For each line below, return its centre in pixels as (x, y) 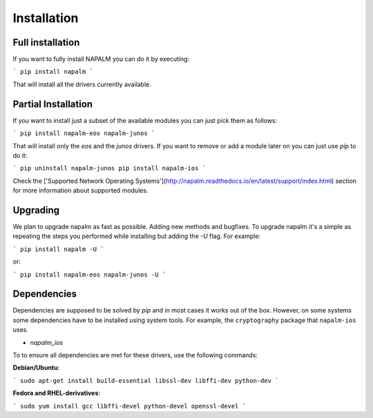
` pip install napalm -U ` (58, 249)
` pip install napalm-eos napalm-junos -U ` (89, 275)
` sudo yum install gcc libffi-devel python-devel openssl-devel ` (130, 406)
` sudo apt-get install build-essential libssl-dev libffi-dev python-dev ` (146, 380)
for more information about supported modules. (80, 190)
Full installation (46, 42)
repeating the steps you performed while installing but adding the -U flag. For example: (137, 236)
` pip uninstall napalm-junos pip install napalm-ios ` (109, 168)
